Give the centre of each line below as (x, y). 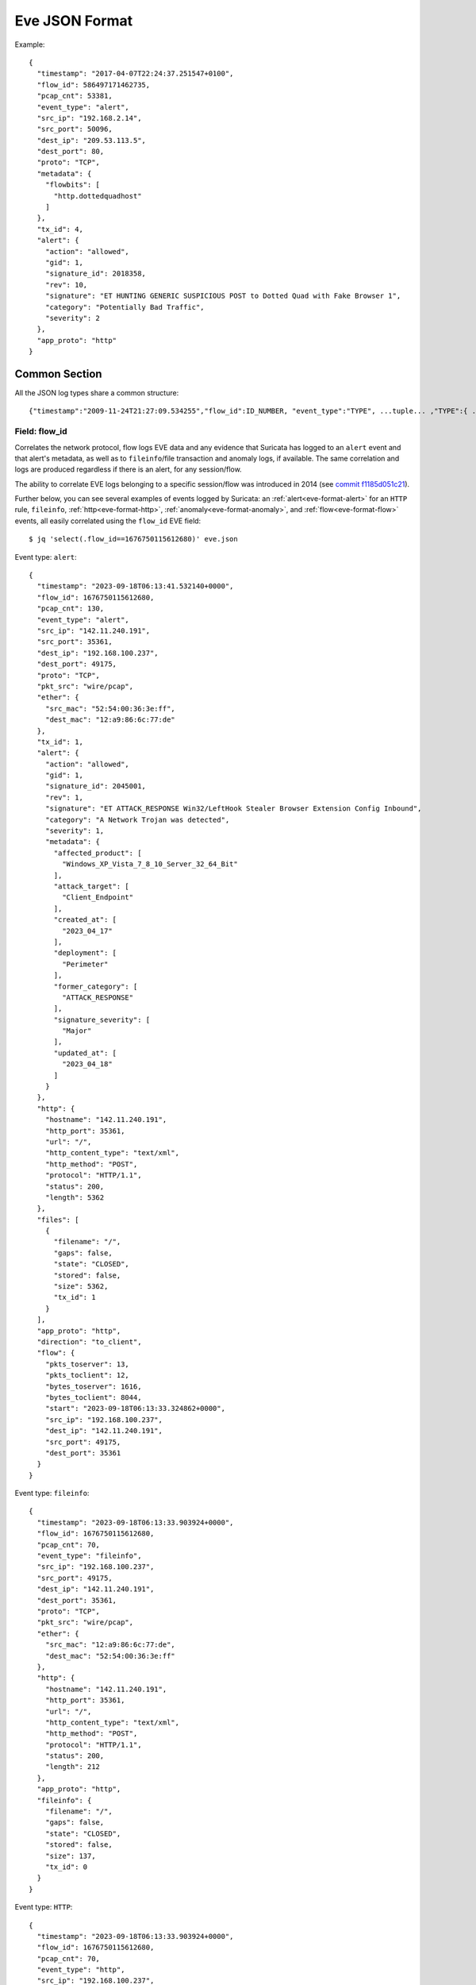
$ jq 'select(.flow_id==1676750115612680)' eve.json (133, 539)
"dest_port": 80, (71, 152)
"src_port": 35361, (75, 642)
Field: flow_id (41, 431)
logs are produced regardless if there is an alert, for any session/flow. (128, 469)
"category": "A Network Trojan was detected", (137, 819)
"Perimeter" (85, 964)
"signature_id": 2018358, (96, 274)
